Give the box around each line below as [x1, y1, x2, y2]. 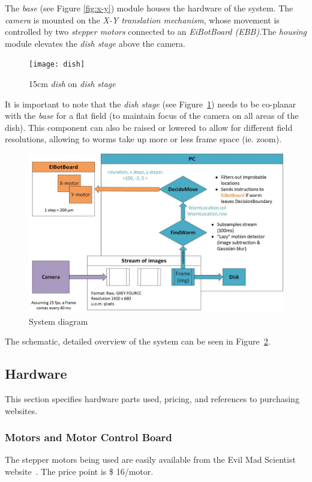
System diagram [29, 315, 88, 327]
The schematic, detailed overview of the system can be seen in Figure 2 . [5, 335, 271, 348]
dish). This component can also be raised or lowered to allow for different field [5, 121, 293, 133]
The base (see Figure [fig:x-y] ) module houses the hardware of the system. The [5, 2, 293, 14]
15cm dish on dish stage [29, 77, 116, 90]
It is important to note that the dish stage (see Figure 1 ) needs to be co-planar [5, 97, 296, 110]
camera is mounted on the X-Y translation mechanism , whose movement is [5, 13, 280, 26]
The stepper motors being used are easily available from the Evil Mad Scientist [5, 453, 296, 466]
